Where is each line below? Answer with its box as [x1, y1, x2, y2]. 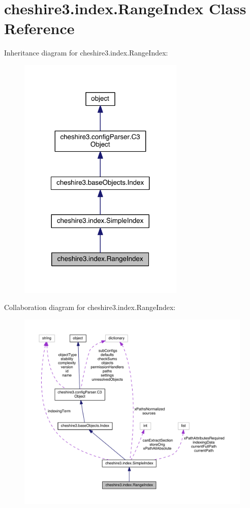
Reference [4, 18, 75, 39]
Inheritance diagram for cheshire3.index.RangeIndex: [4, 47, 168, 58]
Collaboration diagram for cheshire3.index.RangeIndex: [4, 302, 176, 313]
